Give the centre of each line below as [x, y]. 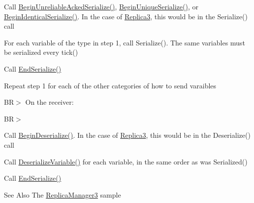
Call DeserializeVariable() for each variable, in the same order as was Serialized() [126, 161]
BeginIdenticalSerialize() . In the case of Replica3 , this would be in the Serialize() [126, 16]
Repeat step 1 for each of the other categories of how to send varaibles [110, 85]
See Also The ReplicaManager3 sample [63, 194]
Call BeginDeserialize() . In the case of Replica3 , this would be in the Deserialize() [127, 135]
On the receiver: [49, 102]
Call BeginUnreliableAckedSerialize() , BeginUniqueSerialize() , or [101, 6]
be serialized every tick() [41, 52]
